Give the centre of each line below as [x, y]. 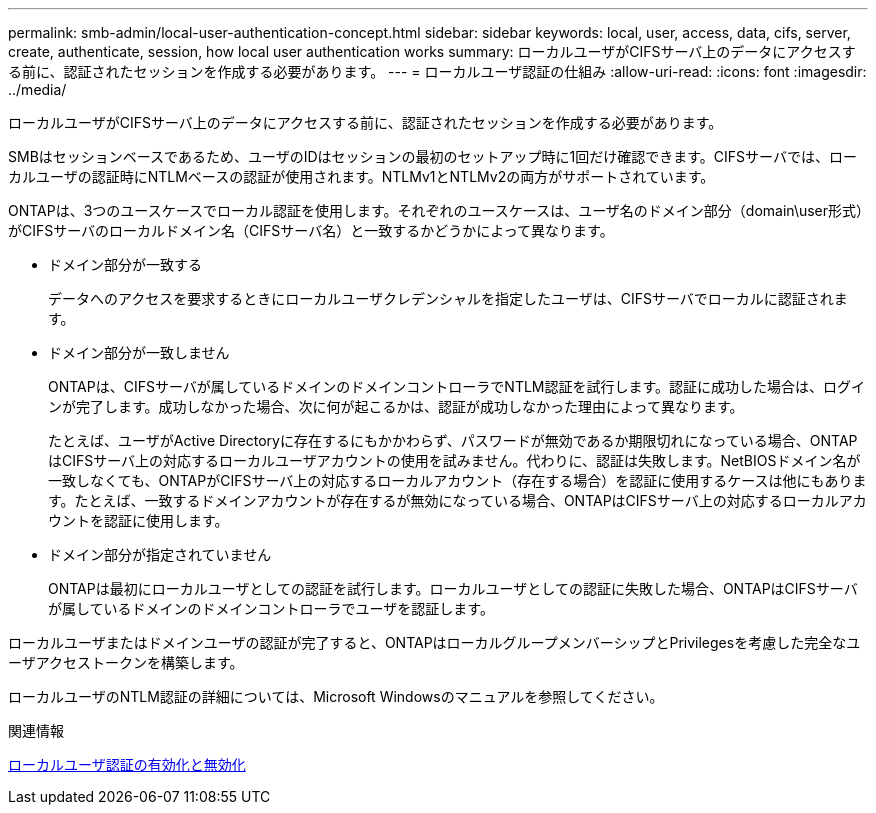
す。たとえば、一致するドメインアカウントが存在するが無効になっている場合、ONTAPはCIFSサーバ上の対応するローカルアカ [457, 500]
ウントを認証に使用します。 [138, 520]
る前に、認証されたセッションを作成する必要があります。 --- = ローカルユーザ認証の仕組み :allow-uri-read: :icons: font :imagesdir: [437, 71]
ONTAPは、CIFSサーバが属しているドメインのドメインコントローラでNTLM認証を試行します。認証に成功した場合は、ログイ [457, 386]
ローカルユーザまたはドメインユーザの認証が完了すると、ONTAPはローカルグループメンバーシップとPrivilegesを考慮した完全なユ [434, 642]
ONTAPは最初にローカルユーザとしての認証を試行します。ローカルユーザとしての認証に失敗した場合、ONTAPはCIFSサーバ [453, 588]
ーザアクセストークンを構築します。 [126, 662]
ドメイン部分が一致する [125, 264]
